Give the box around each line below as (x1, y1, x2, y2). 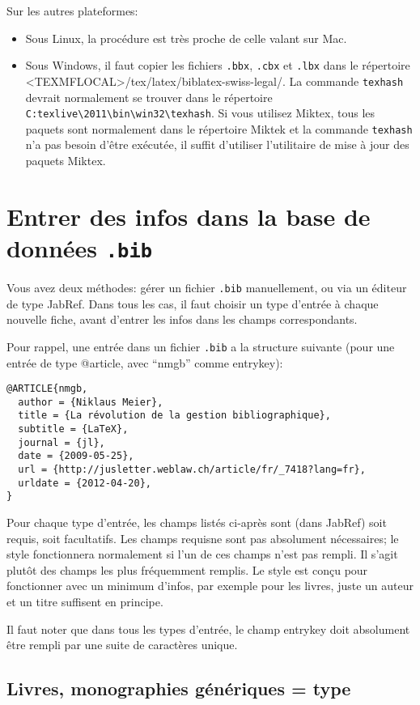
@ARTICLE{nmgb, (6, 383, 88, 395)
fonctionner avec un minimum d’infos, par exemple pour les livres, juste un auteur (6, 577, 414, 594)
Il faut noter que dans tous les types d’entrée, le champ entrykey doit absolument (6, 620, 410, 637)
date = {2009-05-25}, (18, 450, 134, 462)
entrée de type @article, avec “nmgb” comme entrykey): (6, 354, 283, 371)
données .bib (6, 231, 153, 264)
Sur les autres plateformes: (6, 2, 138, 19)
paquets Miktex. (25, 152, 106, 168)
